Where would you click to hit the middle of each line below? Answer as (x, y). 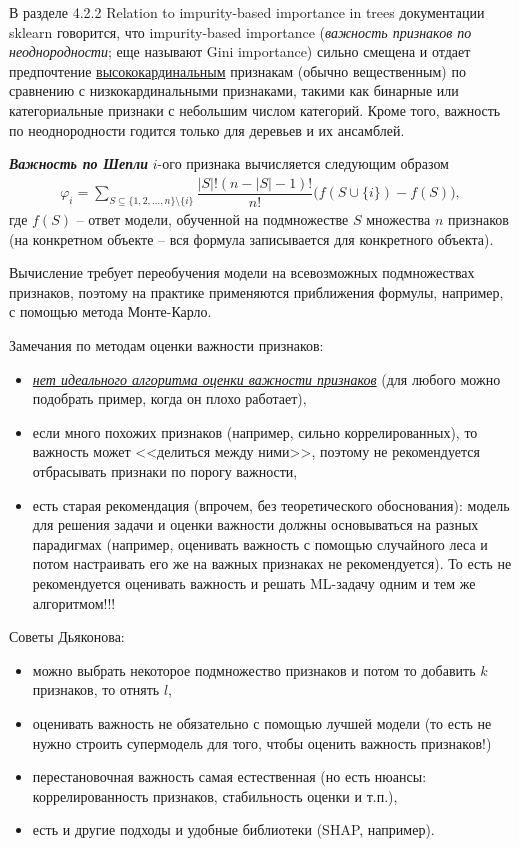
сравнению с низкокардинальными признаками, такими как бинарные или (234, 90)
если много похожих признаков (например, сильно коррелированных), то (255, 431)
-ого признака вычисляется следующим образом (303, 163)
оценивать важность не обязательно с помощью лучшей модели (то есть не (262, 722)
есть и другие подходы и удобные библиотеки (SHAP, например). (233, 829)
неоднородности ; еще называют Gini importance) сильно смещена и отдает (240, 51)
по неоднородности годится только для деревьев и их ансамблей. (207, 129)
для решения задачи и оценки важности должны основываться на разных (255, 524)
